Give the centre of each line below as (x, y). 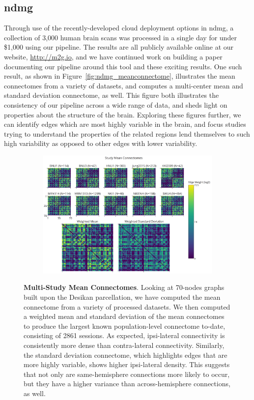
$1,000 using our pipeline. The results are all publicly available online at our (119, 47)
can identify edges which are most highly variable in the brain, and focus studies (125, 124)
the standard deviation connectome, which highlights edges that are (126, 355)
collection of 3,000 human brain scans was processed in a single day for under (120, 37)
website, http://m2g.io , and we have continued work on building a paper (113, 56)
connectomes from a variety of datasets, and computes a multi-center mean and (124, 85)
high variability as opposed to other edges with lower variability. (101, 143)
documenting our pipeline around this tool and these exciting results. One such (123, 66)
